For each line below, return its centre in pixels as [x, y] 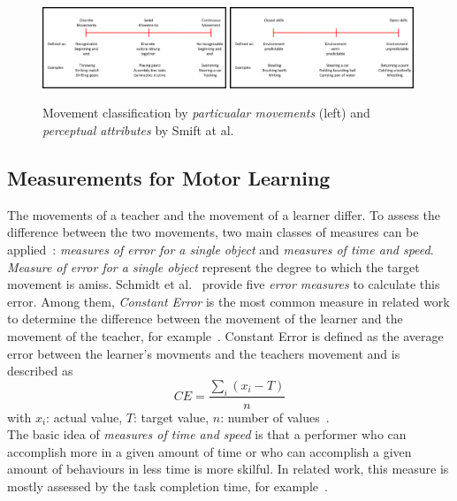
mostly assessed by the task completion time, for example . [168, 486]
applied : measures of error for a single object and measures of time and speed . [221, 249]
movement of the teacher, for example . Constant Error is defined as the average [225, 335]
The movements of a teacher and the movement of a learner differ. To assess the [224, 214]
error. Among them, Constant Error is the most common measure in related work [228, 301]
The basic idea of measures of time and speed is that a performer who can [207, 434]
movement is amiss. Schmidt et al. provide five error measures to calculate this [224, 284]
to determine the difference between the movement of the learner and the [205, 319]
